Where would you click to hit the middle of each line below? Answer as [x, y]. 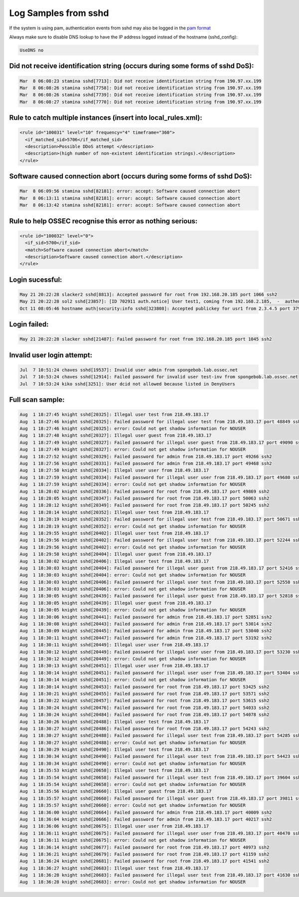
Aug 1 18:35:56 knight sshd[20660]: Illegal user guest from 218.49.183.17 [116, 791]
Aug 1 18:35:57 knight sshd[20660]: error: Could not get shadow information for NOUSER [133, 806]
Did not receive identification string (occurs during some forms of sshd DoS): [132, 66]
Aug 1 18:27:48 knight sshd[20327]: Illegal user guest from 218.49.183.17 [116, 436]
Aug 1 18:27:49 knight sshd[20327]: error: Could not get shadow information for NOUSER [133, 449]
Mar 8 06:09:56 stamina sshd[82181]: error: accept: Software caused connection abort [130, 191]
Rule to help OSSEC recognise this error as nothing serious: [103, 221]
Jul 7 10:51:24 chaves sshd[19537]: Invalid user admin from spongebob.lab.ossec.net [129, 370]
